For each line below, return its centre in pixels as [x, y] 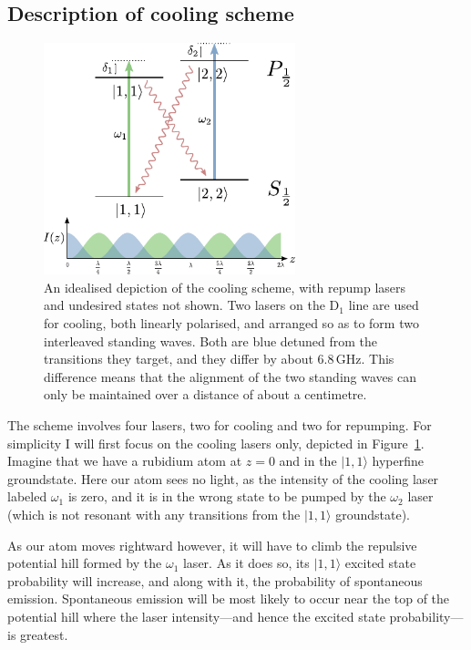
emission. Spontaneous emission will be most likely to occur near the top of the [229, 598]
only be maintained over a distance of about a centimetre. [205, 394]
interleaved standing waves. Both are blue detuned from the [211, 340]
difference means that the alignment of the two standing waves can [230, 376]
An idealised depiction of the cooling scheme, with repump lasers [225, 287]
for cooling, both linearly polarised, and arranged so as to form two [231, 323]
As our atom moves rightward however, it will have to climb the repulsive [212, 545]
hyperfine [398, 461]
